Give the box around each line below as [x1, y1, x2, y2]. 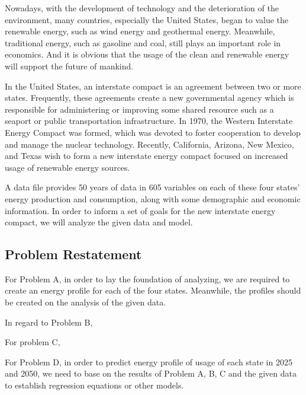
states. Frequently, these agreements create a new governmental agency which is [5, 91, 294, 104]
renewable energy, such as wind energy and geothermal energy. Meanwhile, [5, 25, 275, 37]
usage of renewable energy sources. [5, 161, 130, 173]
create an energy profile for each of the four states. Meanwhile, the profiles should [5, 284, 301, 297]
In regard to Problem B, [5, 316, 93, 328]
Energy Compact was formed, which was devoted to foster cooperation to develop [5, 126, 301, 138]
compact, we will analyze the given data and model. [5, 216, 193, 228]
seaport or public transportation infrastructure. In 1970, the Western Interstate [5, 114, 293, 127]
